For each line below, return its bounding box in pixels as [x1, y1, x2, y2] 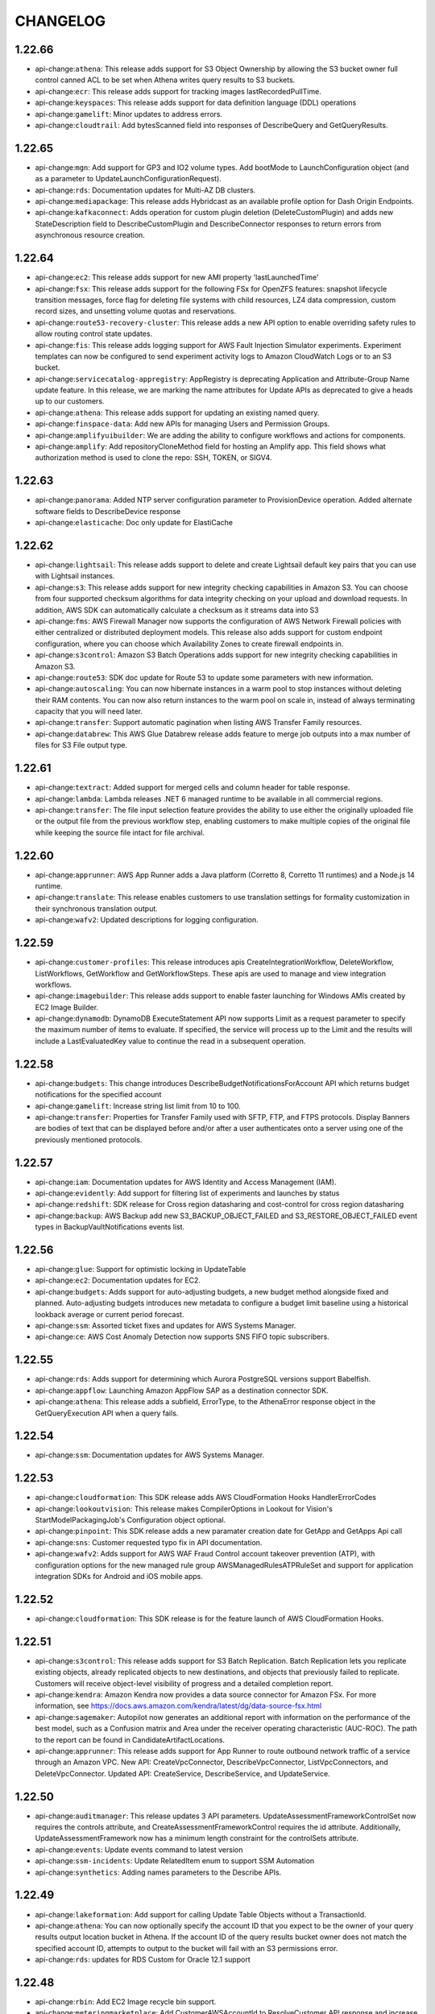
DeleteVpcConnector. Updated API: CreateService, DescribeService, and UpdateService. [35, 1768, 330, 1778]
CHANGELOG [14, 12, 106, 30]
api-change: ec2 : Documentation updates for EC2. [35, 1275, 201, 1285]
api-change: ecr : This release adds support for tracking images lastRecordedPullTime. [35, 86, 321, 96]
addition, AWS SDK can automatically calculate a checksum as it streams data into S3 [35, 605, 319, 615]
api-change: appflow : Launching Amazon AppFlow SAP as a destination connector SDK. [35, 1386, 329, 1395]
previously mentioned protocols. [35, 1134, 143, 1144]
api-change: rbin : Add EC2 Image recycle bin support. [35, 1997, 217, 2006]
